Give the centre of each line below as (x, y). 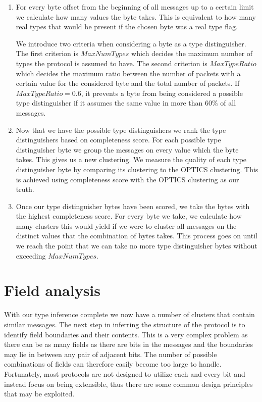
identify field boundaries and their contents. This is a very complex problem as (126, 334)
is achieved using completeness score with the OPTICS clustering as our (127, 179)
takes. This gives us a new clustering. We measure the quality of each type (131, 159)
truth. (25, 189)
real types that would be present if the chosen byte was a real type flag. (127, 27)
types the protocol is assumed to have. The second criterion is (112, 63)
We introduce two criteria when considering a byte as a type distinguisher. (131, 43)
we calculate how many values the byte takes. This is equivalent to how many (136, 16)
